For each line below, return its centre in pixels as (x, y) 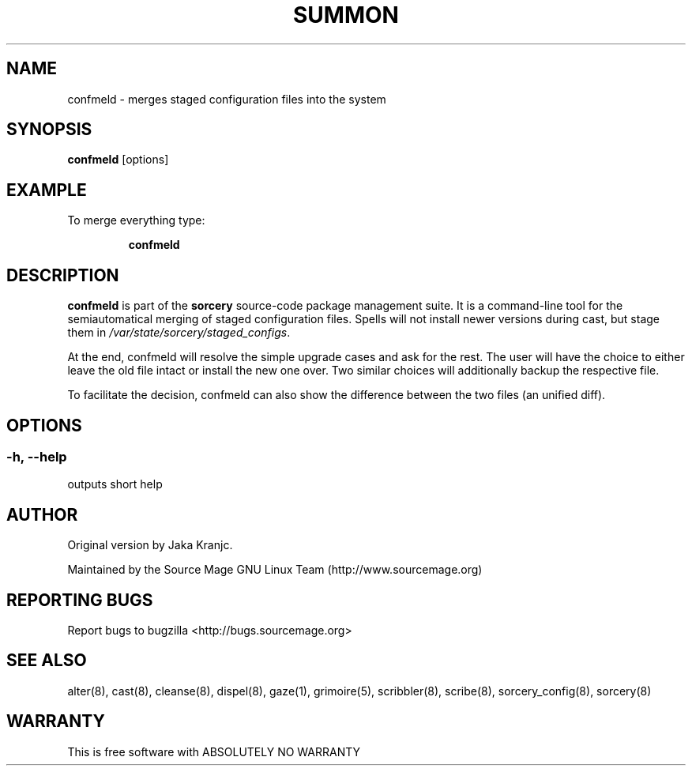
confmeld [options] (118, 160)
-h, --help (37, 456)
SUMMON (346, 15)
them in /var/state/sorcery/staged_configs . (179, 333)
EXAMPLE (47, 190)
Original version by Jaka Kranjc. (150, 545)
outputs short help (115, 484)
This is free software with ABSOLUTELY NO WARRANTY (214, 751)
